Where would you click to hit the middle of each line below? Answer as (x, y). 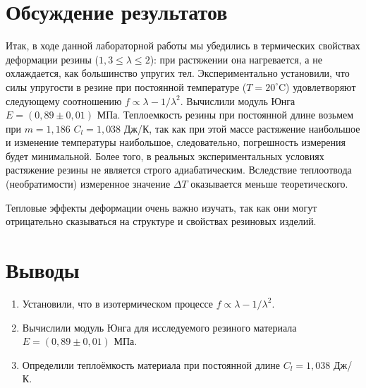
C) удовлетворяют (317, 86)
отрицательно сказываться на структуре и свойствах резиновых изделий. (161, 221)
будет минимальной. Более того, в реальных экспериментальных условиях (165, 156)
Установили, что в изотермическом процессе (118, 303)
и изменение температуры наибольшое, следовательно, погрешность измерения (176, 142)
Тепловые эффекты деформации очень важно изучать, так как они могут (161, 207)
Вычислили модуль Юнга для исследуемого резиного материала (159, 327)
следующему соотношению (64, 101)
